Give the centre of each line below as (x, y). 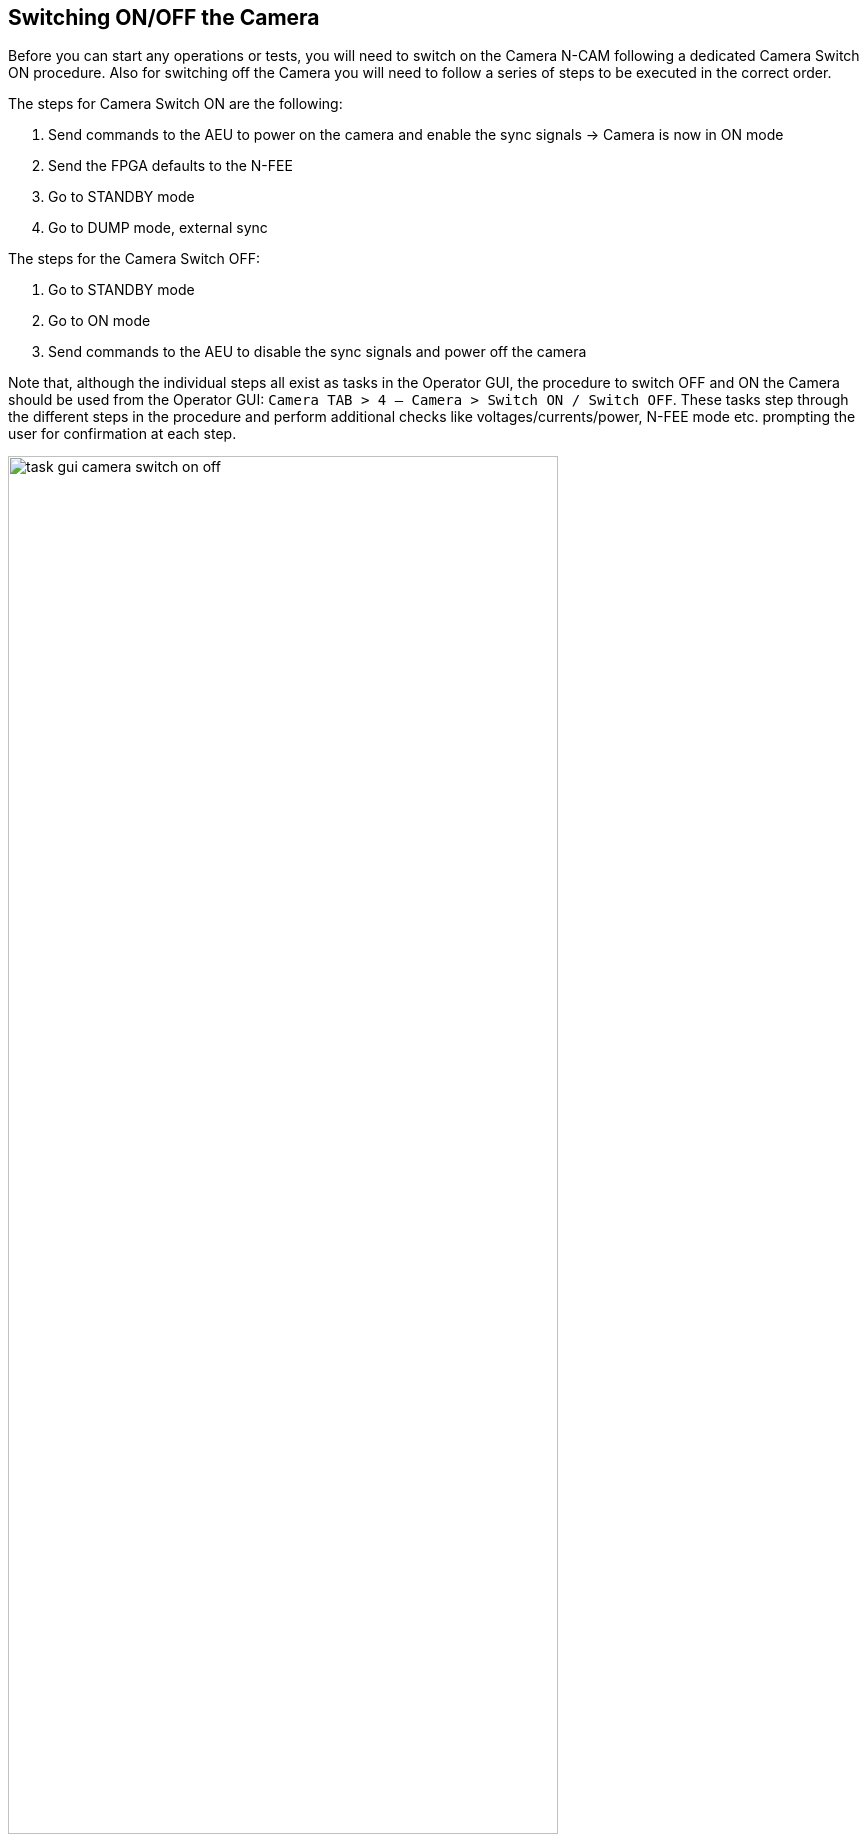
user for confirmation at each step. (122, 434)
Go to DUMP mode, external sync (158, 228)
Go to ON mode (99, 321)
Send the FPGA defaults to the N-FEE (170, 166)
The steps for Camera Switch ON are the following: (175, 104)
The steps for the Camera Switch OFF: (134, 259)
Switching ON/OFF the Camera (164, 17)
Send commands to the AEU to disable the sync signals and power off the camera (317, 352)
